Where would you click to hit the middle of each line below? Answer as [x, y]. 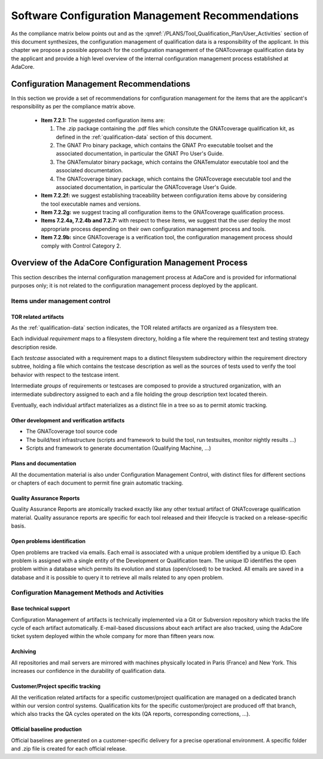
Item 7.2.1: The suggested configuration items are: [103, 120]
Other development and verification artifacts [68, 420]
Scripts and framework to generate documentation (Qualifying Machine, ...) [119, 448]
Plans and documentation [44, 464]
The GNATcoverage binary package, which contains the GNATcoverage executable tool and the [173, 179]
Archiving [24, 651]
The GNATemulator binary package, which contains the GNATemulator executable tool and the [172, 162]
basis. [19, 526]
